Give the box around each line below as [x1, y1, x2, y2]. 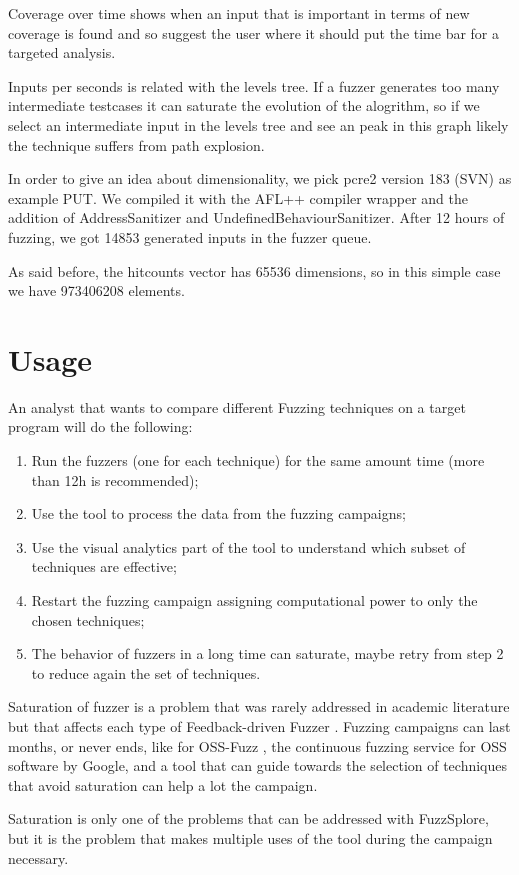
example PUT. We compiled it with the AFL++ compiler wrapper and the [8, 187, 468, 208]
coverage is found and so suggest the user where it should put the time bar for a [8, 22, 500, 43]
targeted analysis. [8, 42, 116, 63]
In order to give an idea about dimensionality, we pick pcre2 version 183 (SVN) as [8, 168, 512, 189]
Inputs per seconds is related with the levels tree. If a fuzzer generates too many [8, 75, 500, 96]
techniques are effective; [31, 556, 177, 577]
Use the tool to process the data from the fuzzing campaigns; [31, 503, 406, 524]
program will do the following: [8, 416, 193, 437]
